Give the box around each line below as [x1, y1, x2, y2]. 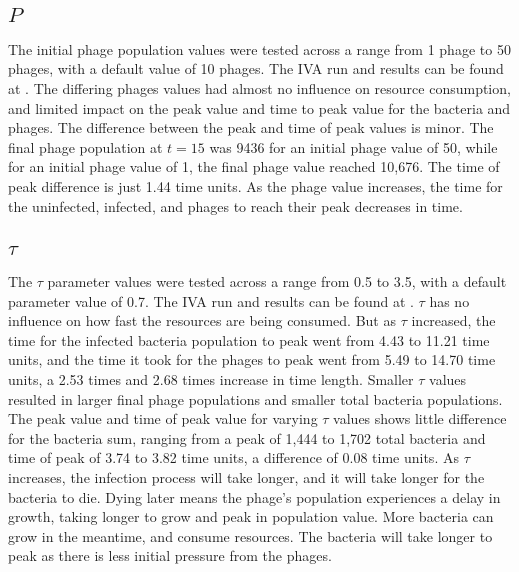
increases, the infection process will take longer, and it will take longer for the [8, 466, 485, 487]
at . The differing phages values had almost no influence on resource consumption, [8, 78, 511, 98]
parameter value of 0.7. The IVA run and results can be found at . [8, 290, 414, 311]
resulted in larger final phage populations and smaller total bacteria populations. [8, 388, 503, 409]
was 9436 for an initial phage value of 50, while [209, 136, 498, 157]
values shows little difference [333, 408, 507, 429]
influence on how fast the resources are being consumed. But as [8, 310, 396, 331]
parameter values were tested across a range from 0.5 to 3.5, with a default [47, 270, 507, 291]
